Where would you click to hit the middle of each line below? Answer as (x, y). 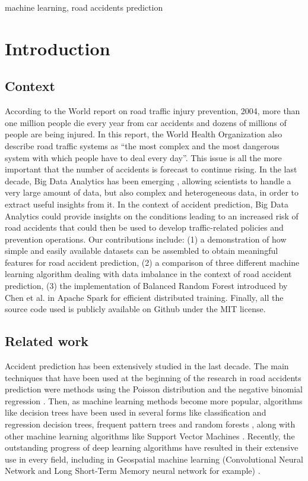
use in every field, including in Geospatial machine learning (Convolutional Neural (154, 459)
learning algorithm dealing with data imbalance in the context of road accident (148, 274)
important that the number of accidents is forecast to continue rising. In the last (151, 169)
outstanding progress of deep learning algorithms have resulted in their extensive (152, 447)
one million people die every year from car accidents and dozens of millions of (146, 122)
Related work (47, 341)
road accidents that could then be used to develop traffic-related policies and (144, 227)
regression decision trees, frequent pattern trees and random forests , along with (150, 424)
